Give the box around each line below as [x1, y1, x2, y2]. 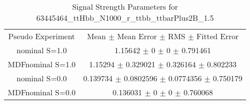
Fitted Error [196, 30, 239, 42]
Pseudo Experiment [8, 30, 75, 42]
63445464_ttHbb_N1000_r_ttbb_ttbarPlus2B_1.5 [36, 12, 214, 23]
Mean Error [117, 30, 157, 42]
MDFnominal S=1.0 [8, 59, 76, 70]
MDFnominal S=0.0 [8, 87, 76, 98]
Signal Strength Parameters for [72, 1, 178, 12]
